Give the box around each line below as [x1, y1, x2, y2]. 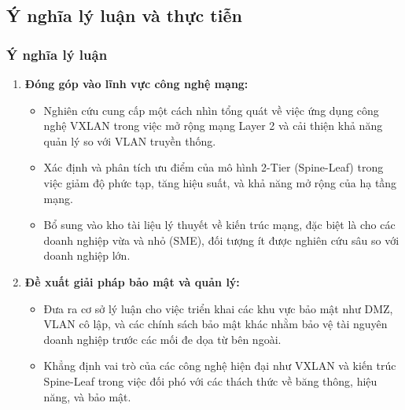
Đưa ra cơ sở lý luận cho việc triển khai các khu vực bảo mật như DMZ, [43, 300, 393, 316]
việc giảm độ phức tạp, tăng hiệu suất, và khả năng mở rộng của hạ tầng [43, 174, 397, 190]
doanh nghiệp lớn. [43, 247, 131, 264]
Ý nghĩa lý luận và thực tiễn [6, 3, 242, 28]
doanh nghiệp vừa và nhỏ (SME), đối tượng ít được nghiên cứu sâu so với [43, 231, 399, 248]
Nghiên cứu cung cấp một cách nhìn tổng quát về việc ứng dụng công [43, 102, 379, 118]
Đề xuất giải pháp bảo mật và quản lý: [24, 273, 240, 290]
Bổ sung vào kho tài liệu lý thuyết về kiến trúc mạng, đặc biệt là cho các [43, 216, 396, 233]
